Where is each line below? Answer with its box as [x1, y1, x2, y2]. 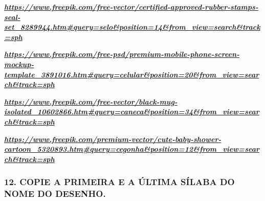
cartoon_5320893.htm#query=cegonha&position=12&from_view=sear [4, 144, 259, 154]
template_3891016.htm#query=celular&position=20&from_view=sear [4, 69, 259, 79]
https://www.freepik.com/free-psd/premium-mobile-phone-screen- [4, 49, 239, 59]
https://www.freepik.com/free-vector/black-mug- [4, 96, 178, 107]
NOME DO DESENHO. [4, 187, 106, 200]
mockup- [4, 58, 34, 69]
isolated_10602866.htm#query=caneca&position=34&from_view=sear [4, 106, 259, 117]
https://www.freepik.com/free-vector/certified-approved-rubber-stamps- [4, 2, 258, 12]
